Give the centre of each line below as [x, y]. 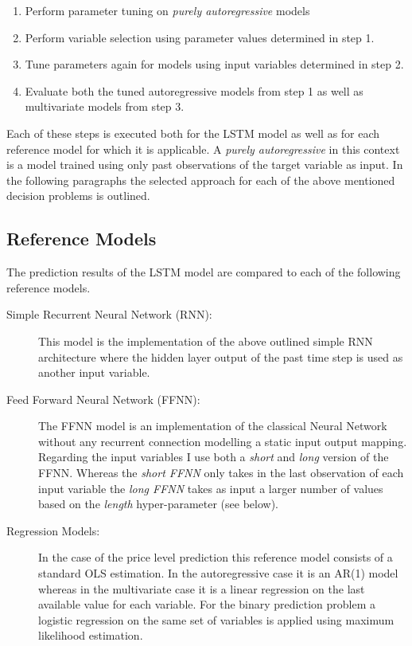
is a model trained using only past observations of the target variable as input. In [205, 164]
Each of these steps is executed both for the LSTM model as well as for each [193, 133]
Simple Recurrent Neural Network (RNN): [109, 314]
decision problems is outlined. [78, 196]
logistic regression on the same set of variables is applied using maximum [216, 619]
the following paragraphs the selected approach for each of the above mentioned [201, 180]
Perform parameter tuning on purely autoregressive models [167, 10]
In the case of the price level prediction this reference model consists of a [216, 557]
